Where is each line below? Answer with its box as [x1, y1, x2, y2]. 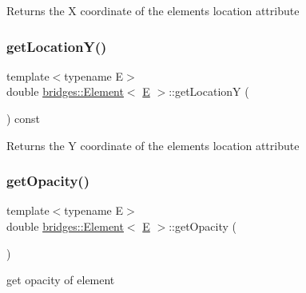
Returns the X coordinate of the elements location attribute [6, 2, 300, 18]
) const [6, 110, 41, 126]
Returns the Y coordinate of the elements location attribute [6, 137, 300, 153]
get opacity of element [6, 271, 115, 288]
